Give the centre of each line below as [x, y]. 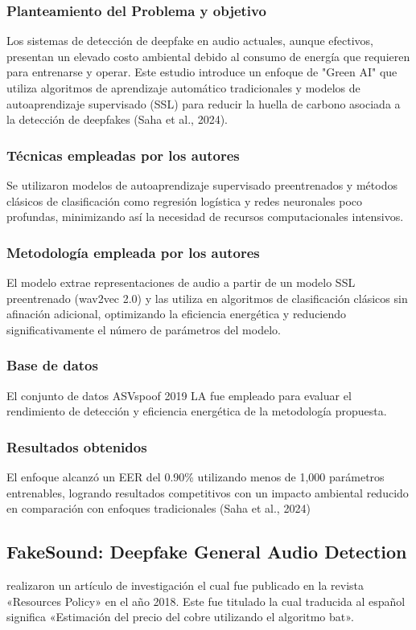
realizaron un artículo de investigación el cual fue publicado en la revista [185, 585]
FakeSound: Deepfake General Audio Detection [207, 552]
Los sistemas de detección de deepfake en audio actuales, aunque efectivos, [190, 41]
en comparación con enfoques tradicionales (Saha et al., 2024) [159, 508]
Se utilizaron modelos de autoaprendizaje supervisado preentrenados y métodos [202, 185]
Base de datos [52, 365]
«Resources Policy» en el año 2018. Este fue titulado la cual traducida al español [206, 601]
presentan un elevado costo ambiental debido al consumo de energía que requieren [208, 56]
